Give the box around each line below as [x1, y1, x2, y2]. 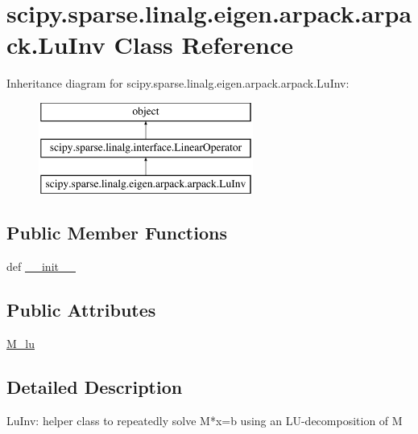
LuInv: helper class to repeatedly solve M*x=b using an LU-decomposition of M [6, 411, 403, 428]
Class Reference [114, 28, 294, 61]
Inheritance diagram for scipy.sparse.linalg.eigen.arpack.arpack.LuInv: [6, 75, 350, 92]
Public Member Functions [6, 220, 227, 245]
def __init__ [6, 258, 76, 275]
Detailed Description [6, 374, 183, 399]
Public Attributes [6, 297, 156, 322]
